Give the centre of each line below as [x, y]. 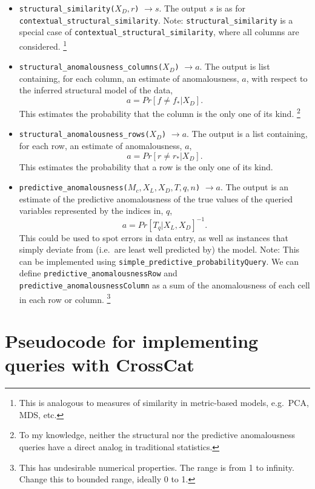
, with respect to [277, 78]
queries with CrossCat [100, 364]
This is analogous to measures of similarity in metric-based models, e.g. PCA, [164, 403]
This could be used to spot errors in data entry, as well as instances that [154, 237]
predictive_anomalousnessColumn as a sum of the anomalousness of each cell [164, 285]
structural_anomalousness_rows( [84, 135]
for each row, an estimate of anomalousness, [101, 145]
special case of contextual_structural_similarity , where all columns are [159, 32]
